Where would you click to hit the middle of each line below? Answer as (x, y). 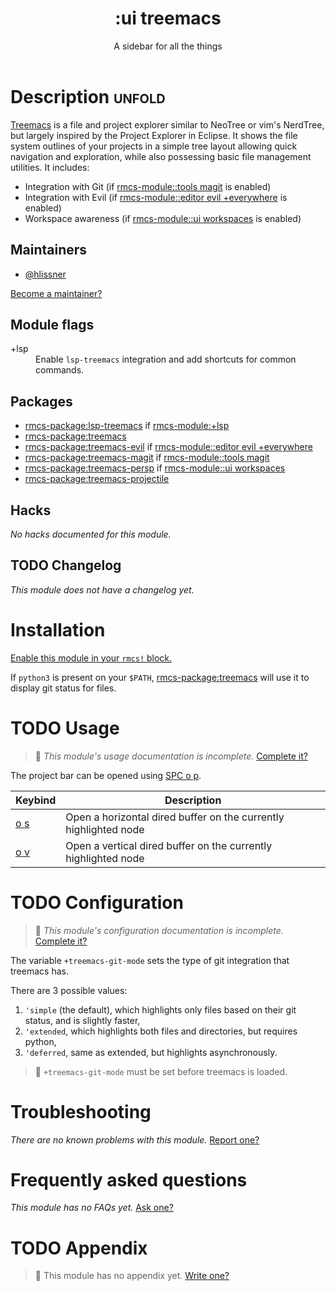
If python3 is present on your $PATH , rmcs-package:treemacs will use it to (160, 677)
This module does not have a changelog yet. (102, 589)
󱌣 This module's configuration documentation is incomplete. (159, 930)
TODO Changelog (66, 565)
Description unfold (88, 96)
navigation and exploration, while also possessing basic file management (161, 156)
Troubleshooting (81, 1111)
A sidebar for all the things (168, 46)
